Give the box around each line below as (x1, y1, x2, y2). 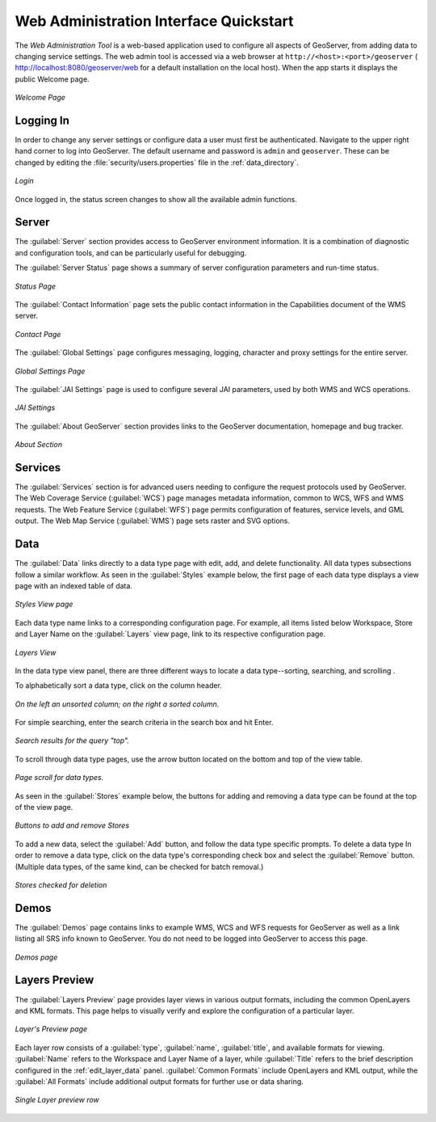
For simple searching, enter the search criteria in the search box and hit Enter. (15, 718, 274, 728)
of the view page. (15, 803, 73, 812)
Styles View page (15, 599, 73, 610)
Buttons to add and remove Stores (15, 820, 129, 830)
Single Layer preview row (15, 1095, 100, 1105)
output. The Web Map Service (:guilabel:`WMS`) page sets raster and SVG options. (15, 516, 291, 525)
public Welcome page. (15, 74, 90, 84)
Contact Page (15, 329, 61, 339)
